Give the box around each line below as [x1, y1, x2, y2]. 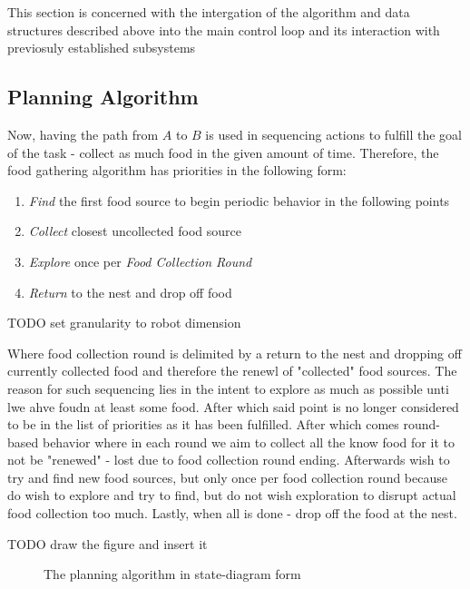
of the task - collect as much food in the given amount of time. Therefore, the [7, 142, 439, 162]
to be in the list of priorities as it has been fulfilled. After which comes [7, 415, 399, 434]
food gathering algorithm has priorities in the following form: [7, 161, 347, 180]
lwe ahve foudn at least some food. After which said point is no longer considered [7, 397, 459, 416]
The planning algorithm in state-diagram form [44, 564, 301, 584]
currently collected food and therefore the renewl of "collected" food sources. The [7, 361, 457, 380]
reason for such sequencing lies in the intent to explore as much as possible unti [7, 378, 449, 398]
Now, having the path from [7, 124, 159, 143]
